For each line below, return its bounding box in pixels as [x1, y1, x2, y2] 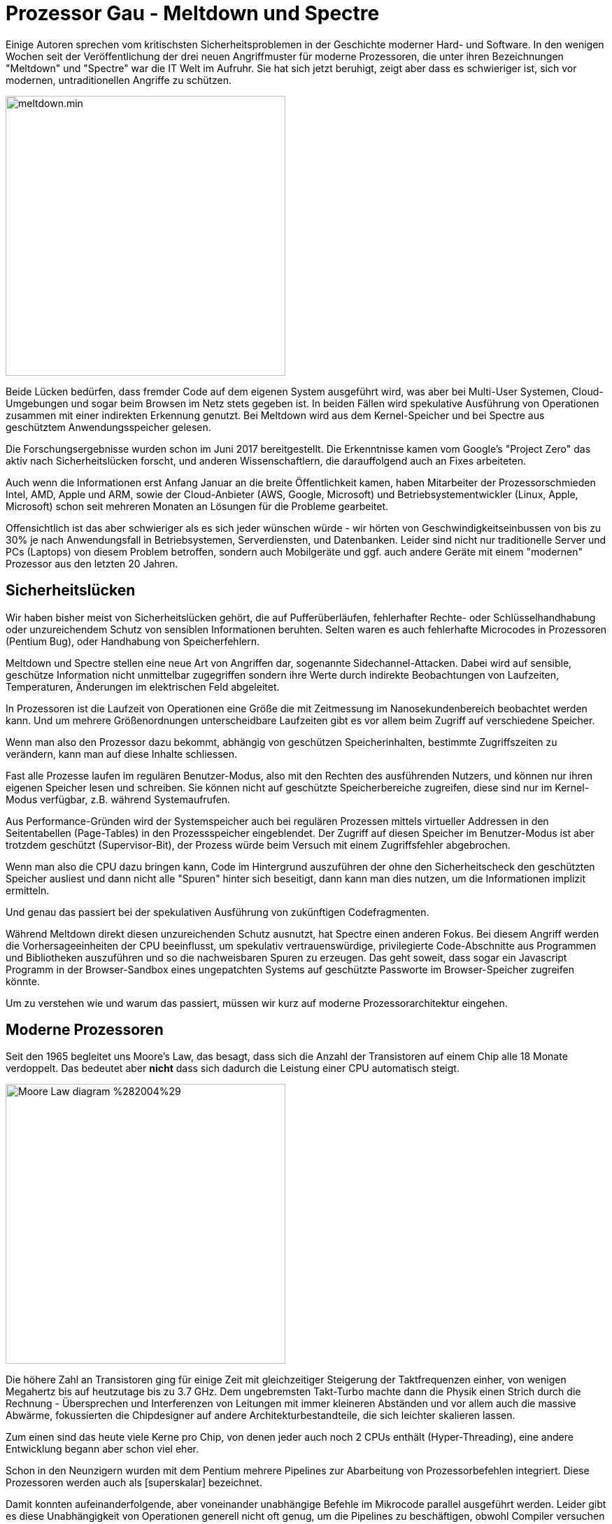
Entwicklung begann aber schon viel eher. [6, 1443, 199, 1455]
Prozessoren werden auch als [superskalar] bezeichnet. [6, 1476, 262, 1489]
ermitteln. [6, 884, 50, 896]
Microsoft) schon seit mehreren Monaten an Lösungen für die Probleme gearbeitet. [6, 500, 389, 512]
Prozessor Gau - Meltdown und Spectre [6, 1, 380, 25]
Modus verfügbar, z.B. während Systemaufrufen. [6, 793, 231, 805]
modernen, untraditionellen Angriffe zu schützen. [6, 73, 232, 86]
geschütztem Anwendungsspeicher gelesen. [6, 421, 211, 433]
